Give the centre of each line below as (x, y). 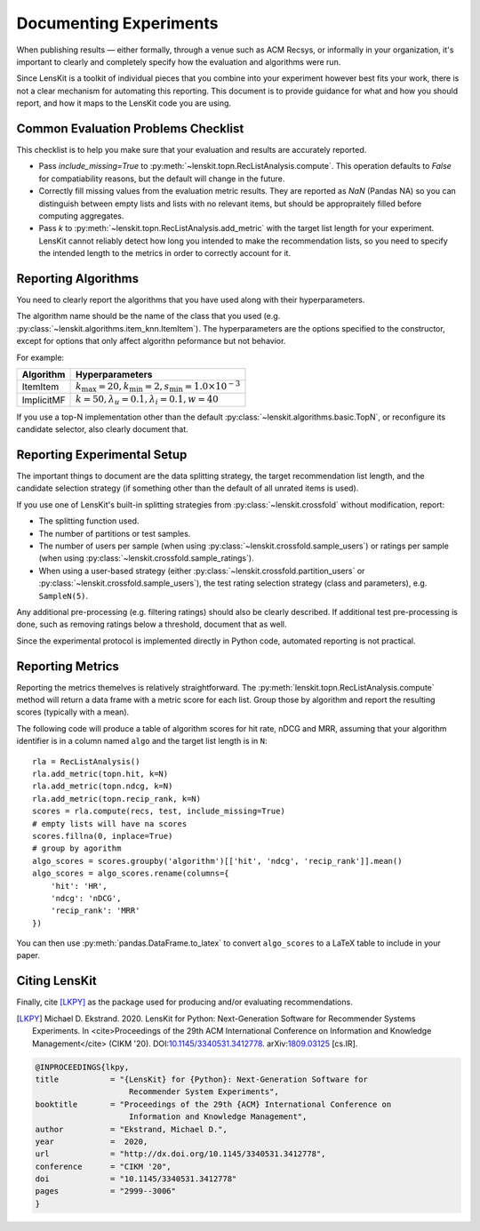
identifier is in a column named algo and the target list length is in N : (142, 741)
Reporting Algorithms (78, 279)
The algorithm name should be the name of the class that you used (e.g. (148, 316)
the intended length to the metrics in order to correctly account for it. (165, 253)
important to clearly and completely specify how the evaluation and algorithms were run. (179, 61)
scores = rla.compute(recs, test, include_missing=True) (159, 811)
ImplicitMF (44, 400)
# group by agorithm (77, 848)
